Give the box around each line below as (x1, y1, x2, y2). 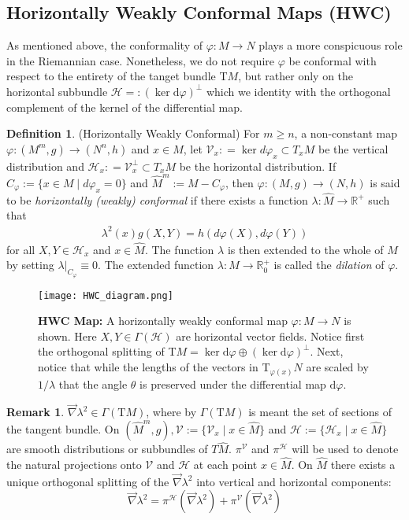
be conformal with (288, 52, 377, 68)
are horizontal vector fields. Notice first (176, 327, 365, 344)
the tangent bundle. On (6, 420, 120, 437)
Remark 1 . (6, 404, 65, 420)
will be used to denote (292, 441, 399, 457)
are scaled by (306, 359, 369, 375)
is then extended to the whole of (227, 241, 384, 257)
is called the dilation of (273, 256, 385, 273)
